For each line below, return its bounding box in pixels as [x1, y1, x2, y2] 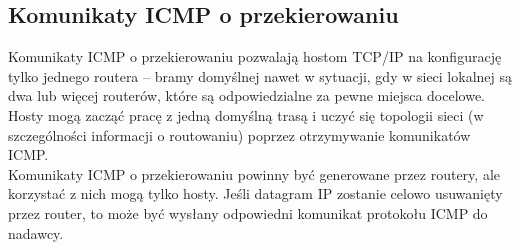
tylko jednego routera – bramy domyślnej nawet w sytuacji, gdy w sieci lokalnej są [8, 65, 513, 86]
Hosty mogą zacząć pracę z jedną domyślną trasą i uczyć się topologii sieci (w [8, 104, 484, 125]
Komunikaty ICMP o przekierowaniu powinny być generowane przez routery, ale [8, 163, 500, 184]
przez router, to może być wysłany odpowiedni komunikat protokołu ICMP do [8, 202, 488, 223]
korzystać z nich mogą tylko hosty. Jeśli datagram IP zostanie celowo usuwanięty [8, 183, 503, 204]
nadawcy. [8, 222, 64, 243]
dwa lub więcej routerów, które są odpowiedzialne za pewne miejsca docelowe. [8, 85, 485, 106]
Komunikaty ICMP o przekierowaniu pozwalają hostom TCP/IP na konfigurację [8, 46, 502, 67]
